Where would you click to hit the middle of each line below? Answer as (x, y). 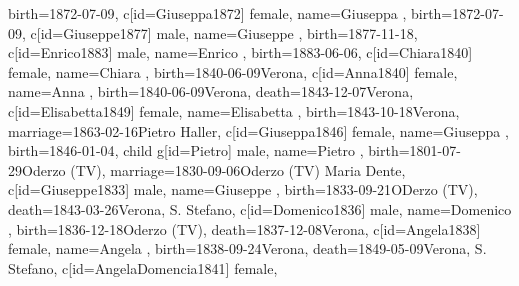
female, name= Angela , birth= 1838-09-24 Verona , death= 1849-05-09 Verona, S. (247, 248)
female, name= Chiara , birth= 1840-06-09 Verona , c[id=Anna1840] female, (233, 71)
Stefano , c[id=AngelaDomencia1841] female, (143, 267)
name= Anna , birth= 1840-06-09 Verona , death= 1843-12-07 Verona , (211, 91)
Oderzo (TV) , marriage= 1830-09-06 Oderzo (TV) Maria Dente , (214, 169)
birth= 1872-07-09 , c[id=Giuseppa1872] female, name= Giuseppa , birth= (230, 13)
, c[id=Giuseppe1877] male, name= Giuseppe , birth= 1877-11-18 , (220, 32)
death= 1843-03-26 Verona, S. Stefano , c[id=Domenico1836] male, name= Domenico (260, 208)
